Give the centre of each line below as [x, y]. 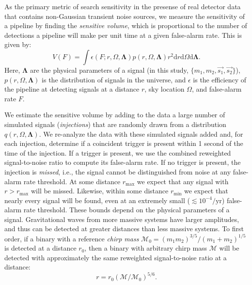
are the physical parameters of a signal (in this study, [109, 70]
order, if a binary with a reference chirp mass [72, 238]
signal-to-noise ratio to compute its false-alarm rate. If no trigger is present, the [123, 162]
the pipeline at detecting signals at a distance [72, 89]
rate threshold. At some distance [72, 181]
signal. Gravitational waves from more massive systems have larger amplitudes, [122, 219]
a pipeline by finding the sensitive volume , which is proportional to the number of [126, 25]
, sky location [165, 89]
